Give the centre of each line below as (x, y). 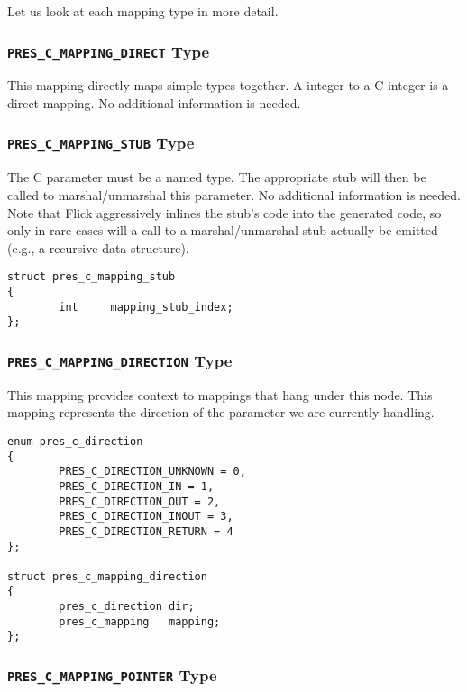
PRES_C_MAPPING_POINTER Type (112, 675)
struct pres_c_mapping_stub (92, 277)
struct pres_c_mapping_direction (107, 576)
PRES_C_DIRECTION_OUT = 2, (140, 501)
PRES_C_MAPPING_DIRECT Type (109, 51)
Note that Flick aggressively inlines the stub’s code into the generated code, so (224, 212)
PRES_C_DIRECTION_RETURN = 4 (146, 531)
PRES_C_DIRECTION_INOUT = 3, (146, 517)
